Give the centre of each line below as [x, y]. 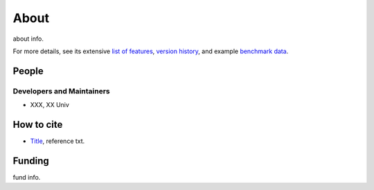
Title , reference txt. [57, 141]
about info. [28, 39]
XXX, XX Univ [50, 105]
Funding [31, 161]
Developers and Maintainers [61, 91]
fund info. [27, 177]
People [28, 71]
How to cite [38, 124]
